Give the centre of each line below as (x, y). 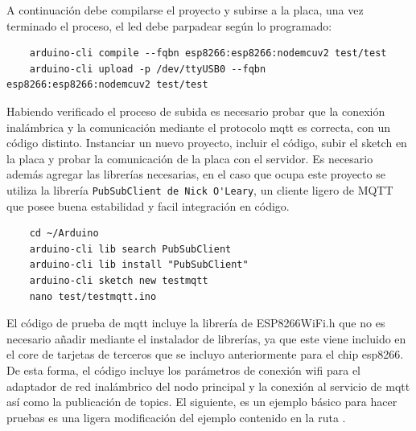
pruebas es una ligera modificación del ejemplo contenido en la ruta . (176, 417)
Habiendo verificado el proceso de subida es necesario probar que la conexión (196, 111)
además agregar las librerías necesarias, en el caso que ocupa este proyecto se (196, 174)
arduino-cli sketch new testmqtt (119, 280)
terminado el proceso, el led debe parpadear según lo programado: (169, 25)
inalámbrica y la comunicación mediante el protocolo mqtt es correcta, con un (198, 127)
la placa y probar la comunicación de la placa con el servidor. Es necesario (190, 158)
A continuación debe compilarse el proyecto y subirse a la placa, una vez (185, 10)
